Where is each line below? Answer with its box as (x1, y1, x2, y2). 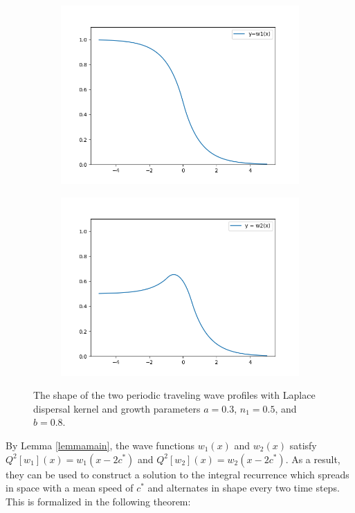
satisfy (289, 438, 317, 452)
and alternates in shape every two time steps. (147, 480, 340, 495)
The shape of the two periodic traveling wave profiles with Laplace (33, 388, 316, 402)
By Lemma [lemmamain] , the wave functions (6, 438, 195, 452)
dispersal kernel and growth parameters (33, 401, 201, 415)
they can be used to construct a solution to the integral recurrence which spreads (6, 467, 349, 481)
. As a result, (285, 451, 340, 466)
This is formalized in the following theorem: (6, 494, 191, 508)
